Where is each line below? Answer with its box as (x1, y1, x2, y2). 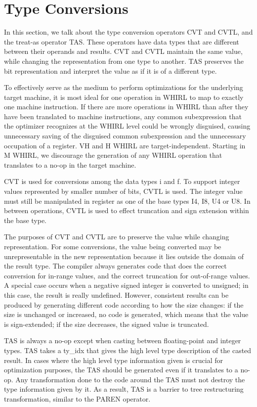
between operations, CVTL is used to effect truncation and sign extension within (4, 205, 249, 216)
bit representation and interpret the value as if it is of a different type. (4, 65, 217, 76)
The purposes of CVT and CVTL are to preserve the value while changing (4, 231, 229, 242)
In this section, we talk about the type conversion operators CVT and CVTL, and (4, 27, 253, 37)
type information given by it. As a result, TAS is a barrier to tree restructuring (4, 384, 244, 394)
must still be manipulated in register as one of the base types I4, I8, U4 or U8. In (4, 195, 251, 206)
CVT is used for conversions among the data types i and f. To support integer (4, 176, 240, 186)
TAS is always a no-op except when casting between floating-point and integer (4, 335, 241, 346)
